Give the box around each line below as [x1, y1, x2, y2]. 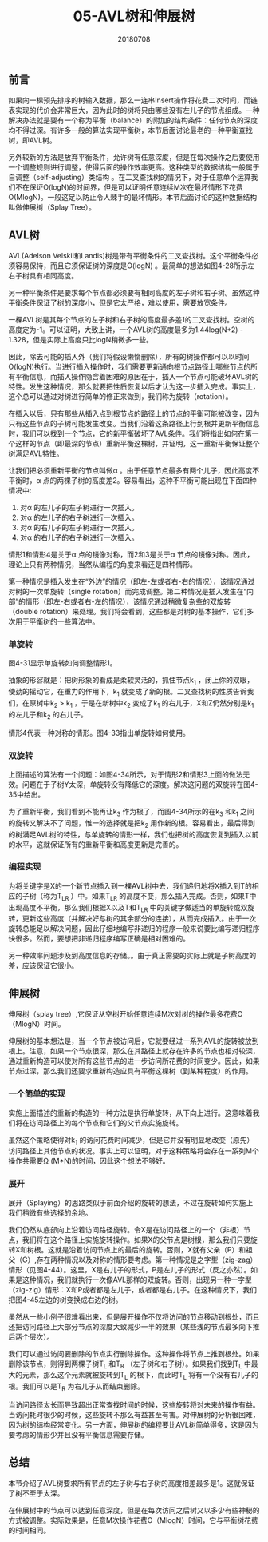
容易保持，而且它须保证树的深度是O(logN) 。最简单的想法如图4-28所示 [14, 261, 248, 270]
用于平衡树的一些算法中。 [14, 617, 100, 626]
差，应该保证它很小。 [8, 961, 78, 970]
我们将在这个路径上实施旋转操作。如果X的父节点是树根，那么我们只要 [22, 1235, 251, 1244]
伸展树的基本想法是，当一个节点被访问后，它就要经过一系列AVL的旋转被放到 [8, 1037, 259, 1046]
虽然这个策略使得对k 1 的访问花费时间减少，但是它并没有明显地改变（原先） [8, 1135, 254, 1146]
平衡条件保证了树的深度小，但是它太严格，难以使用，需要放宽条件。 [8, 298, 232, 308]
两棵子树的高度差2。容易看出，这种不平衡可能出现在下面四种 [57, 476, 257, 485]
